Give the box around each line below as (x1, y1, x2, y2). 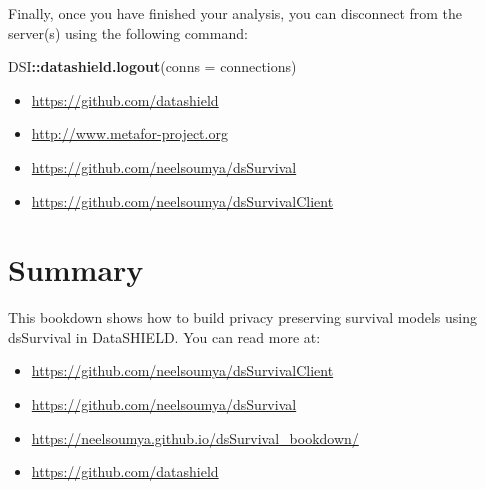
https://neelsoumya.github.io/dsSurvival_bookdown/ (31, 427, 359, 448)
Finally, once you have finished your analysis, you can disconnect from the (8, 3, 463, 23)
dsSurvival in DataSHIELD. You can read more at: (8, 326, 321, 347)
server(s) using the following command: (8, 22, 248, 43)
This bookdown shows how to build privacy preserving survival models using (8, 307, 477, 328)
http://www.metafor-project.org (31, 123, 228, 144)
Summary (8, 249, 144, 290)
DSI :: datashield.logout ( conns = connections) (8, 56, 297, 77)
